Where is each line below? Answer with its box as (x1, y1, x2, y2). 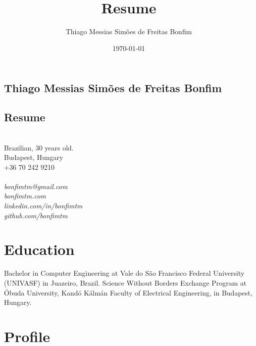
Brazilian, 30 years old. (4, 142, 74, 152)
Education (4, 239, 75, 259)
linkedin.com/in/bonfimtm (4, 200, 83, 211)
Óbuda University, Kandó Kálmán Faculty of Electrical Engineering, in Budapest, (4, 287, 253, 297)
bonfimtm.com (4, 191, 46, 201)
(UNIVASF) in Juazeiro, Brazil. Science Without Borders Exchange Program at (4, 277, 247, 288)
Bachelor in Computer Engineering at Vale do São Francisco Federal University (4, 268, 245, 278)
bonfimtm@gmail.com (4, 181, 68, 191)
